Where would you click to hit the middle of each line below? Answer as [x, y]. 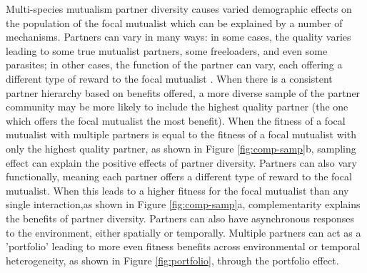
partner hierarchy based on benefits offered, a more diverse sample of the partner [183, 92]
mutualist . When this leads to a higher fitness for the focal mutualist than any [177, 190]
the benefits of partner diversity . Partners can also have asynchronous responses [180, 218]
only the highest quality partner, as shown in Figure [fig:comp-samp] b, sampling [181, 148]
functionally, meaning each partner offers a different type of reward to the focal [179, 176]
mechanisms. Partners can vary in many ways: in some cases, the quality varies [179, 37]
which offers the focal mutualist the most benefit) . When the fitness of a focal [176, 120]
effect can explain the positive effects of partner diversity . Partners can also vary [181, 162]
